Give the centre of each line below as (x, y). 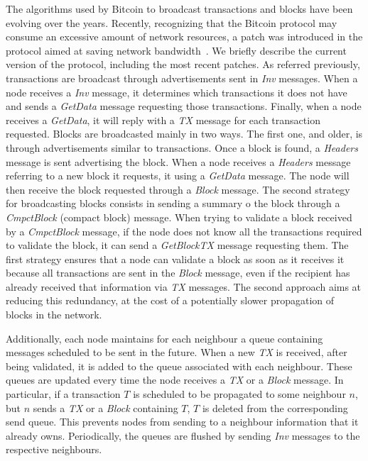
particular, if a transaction (63, 394)
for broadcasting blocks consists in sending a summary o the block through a (173, 203)
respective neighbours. (54, 449)
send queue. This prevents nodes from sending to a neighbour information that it (182, 422)
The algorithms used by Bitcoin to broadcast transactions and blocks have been (179, 9)
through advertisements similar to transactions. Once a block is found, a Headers (182, 147)
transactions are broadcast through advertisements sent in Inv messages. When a (182, 78)
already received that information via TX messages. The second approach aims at (184, 286)
